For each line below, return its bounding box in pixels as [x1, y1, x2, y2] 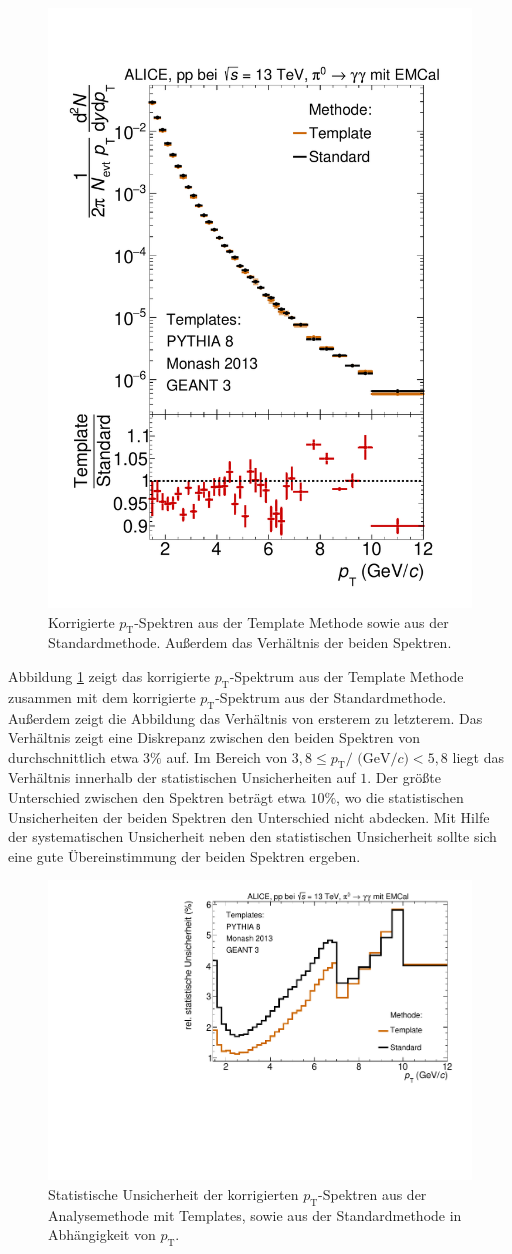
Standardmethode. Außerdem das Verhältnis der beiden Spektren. [48, 632, 452, 653]
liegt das [452, 746, 504, 767]
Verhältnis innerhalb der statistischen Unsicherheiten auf [8, 767, 356, 788]
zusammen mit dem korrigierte [8, 686, 196, 707]
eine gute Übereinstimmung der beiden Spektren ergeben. [8, 845, 361, 866]
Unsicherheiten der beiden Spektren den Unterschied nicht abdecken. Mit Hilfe [8, 806, 490, 827]
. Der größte [367, 767, 441, 788]
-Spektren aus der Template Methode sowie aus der [134, 611, 449, 632]
